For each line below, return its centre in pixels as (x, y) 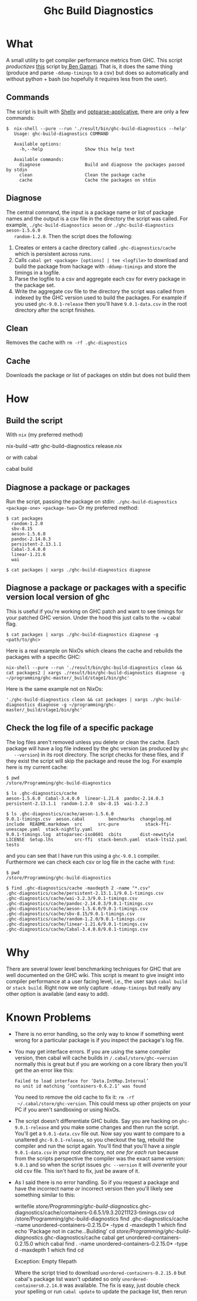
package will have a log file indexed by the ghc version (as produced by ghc (97, 748)
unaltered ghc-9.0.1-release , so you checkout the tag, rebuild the (94, 1139)
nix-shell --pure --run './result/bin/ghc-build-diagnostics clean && (94, 668)
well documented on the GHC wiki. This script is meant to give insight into (95, 975)
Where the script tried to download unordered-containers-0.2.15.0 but (100, 1272)
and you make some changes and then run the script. (115, 1127)
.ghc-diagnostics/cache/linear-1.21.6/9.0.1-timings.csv (77, 924)
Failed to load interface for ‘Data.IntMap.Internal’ (81, 1081)
